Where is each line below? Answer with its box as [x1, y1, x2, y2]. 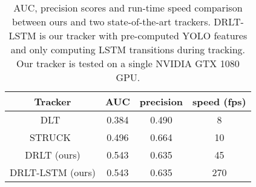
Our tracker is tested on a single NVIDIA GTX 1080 [16, 56, 240, 70]
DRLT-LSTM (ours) [10, 165, 96, 179]
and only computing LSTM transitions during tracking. [10, 42, 245, 56]
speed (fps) [192, 94, 246, 108]
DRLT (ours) [25, 148, 80, 162]
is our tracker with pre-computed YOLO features [39, 28, 248, 42]
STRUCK [30, 130, 71, 144]
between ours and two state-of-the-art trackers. [11, 15, 211, 28]
